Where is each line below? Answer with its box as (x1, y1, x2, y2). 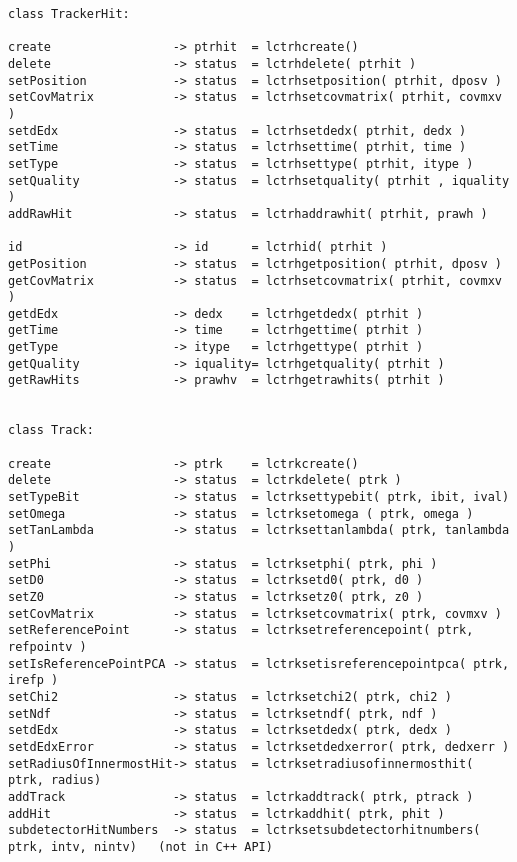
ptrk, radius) (8, 773, 102, 788)
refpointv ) (8, 639, 87, 654)
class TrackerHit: (8, 7, 130, 21)
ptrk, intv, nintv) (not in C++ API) (8, 839, 273, 854)
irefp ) (8, 673, 59, 688)
